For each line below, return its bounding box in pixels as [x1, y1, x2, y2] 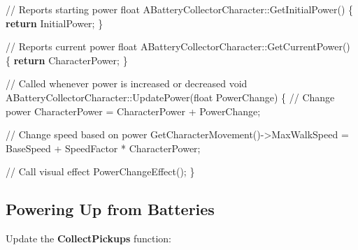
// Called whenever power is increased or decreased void [6, 76, 248, 91]
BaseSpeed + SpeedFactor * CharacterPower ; [6, 140, 201, 155]
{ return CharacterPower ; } [6, 52, 128, 67]
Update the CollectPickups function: [6, 231, 171, 246]
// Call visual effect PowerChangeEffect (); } [6, 164, 195, 179]
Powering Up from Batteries [6, 198, 215, 220]
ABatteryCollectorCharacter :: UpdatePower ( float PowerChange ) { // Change [6, 89, 335, 104]
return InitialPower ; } [6, 15, 103, 30]
